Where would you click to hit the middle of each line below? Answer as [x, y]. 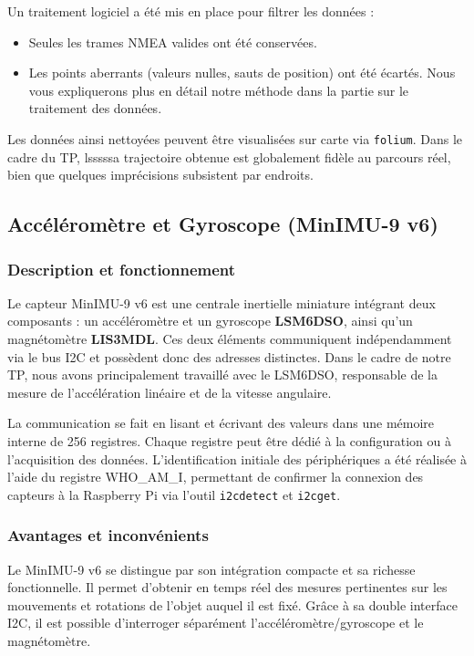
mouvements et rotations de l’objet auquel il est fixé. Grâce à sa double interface [232, 604]
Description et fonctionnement [122, 269]
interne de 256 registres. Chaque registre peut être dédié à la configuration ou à [229, 440]
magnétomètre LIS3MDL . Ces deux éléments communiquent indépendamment [230, 338]
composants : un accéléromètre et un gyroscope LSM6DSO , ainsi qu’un [210, 321]
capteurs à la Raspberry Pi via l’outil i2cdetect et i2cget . [174, 494]
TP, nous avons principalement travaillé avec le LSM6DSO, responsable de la [222, 375]
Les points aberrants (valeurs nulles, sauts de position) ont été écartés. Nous [242, 73]
